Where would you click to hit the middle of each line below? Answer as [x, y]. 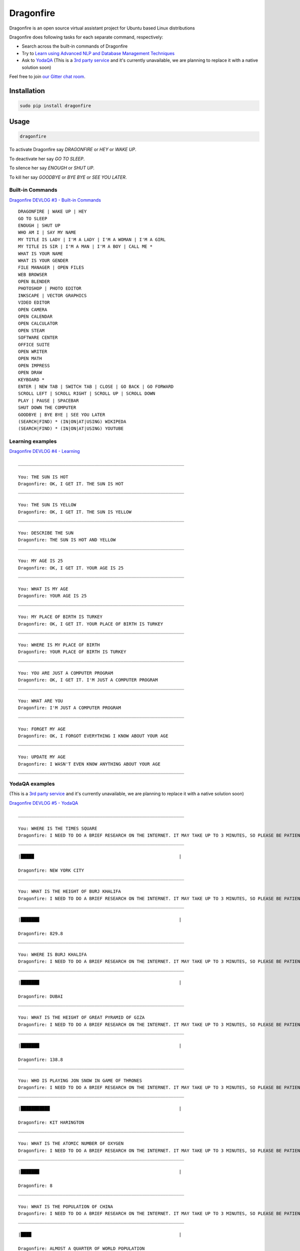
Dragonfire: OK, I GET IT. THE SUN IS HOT [71, 484]
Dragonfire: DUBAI [41, 997]
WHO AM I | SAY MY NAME [47, 232]
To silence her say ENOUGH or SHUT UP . [52, 168]
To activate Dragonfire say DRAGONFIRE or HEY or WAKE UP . [73, 150]
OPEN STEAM [31, 331]
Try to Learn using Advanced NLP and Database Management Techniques [98, 53]
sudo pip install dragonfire [55, 106]
